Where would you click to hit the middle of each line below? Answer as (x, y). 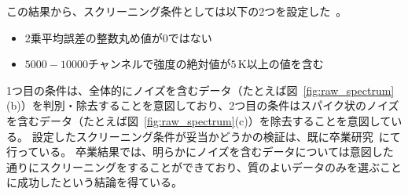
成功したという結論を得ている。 (99, 182)
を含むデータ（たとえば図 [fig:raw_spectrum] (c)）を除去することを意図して (199, 120)
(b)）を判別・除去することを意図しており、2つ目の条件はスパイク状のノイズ (203, 105)
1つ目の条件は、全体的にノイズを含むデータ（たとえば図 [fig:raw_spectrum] (200, 90)
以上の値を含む (285, 64)
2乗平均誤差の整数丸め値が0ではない (118, 37)
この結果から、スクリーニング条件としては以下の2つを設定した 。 (177, 11)
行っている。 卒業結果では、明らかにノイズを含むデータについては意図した (200, 152)
